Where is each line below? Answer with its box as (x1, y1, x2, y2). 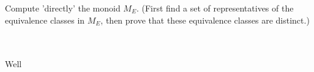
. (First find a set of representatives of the (136, 2, 294, 14)
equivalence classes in (5, 13, 85, 26)
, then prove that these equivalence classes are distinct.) (100, 13, 310, 26)
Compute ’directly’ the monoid (5, 2, 121, 14)
